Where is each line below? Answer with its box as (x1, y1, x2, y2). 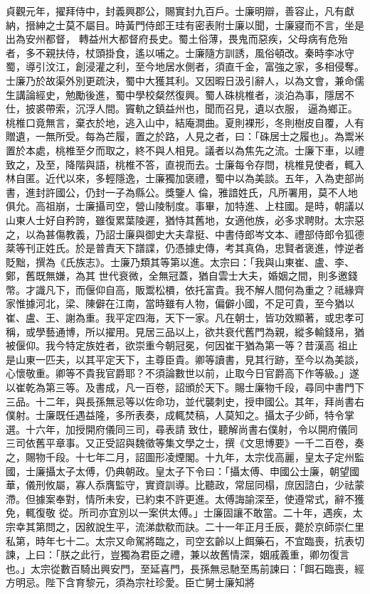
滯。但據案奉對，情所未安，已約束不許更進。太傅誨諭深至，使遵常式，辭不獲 (6, 491, 364, 506)
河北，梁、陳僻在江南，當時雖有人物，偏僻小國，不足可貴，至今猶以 (35, 296, 354, 311)
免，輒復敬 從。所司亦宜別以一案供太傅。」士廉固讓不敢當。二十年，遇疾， (6, 505, 353, 520)
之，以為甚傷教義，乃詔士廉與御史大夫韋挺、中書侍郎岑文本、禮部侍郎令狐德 (6, 226, 364, 241)
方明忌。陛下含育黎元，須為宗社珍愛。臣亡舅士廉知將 (6, 575, 255, 590)
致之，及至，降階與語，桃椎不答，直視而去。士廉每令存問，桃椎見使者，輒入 (6, 157, 364, 171)
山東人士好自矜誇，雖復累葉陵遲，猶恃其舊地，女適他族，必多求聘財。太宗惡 (6, 212, 364, 227)
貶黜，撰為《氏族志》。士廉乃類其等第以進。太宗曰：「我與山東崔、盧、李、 (6, 254, 354, 269)
